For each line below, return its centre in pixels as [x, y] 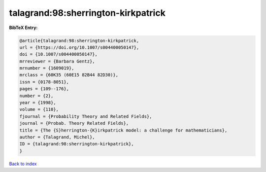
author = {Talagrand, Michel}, [57, 137]
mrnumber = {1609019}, [47, 68]
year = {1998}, [38, 103]
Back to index [23, 164]
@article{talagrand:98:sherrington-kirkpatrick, [79, 40]
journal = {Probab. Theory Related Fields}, [74, 123]
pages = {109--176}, [44, 89]
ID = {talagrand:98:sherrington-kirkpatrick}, [77, 144]
